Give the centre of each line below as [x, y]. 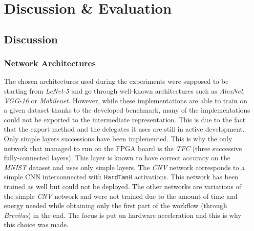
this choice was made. [36, 224]
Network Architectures [50, 63]
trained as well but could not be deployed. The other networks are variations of [123, 186]
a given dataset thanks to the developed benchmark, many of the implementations [127, 110]
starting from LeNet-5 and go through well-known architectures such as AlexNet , [125, 90]
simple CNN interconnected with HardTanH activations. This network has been [121, 177]
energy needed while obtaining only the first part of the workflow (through [116, 205]
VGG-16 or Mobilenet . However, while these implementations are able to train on [126, 100]
